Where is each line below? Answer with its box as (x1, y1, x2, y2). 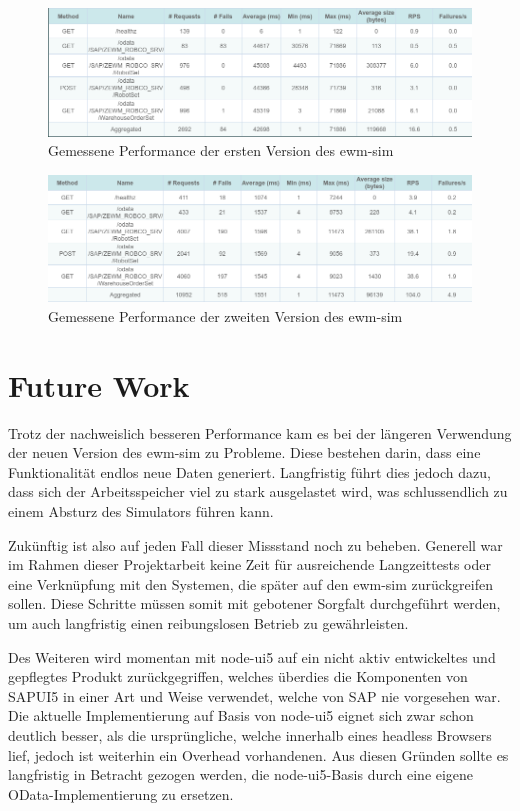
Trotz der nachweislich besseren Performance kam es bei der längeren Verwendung (8, 422, 512, 443)
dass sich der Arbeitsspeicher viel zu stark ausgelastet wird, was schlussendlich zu (8, 481, 508, 502)
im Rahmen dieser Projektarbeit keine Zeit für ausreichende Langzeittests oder (8, 554, 491, 575)
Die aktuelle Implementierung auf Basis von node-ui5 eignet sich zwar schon (8, 705, 474, 726)
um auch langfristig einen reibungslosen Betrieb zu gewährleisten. (8, 612, 409, 633)
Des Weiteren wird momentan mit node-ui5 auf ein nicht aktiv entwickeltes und (8, 646, 496, 667)
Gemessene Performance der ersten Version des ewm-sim (48, 140, 394, 161)
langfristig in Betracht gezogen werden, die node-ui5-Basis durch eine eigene (8, 764, 474, 785)
